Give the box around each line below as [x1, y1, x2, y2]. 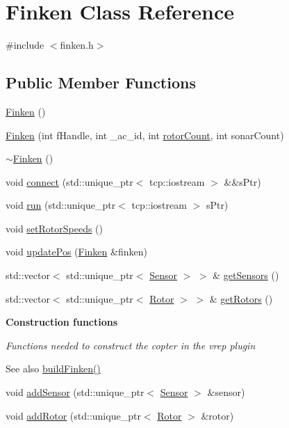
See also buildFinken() [6, 361, 101, 376]
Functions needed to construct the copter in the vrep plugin [6, 338, 256, 352]
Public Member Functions [6, 72, 196, 93]
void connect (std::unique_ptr [6, 174, 133, 189]
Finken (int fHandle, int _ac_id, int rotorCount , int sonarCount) [6, 127, 284, 142]
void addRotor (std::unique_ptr [6, 408, 141, 422]
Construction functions [6, 315, 118, 329]
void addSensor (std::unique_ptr [6, 385, 144, 399]
